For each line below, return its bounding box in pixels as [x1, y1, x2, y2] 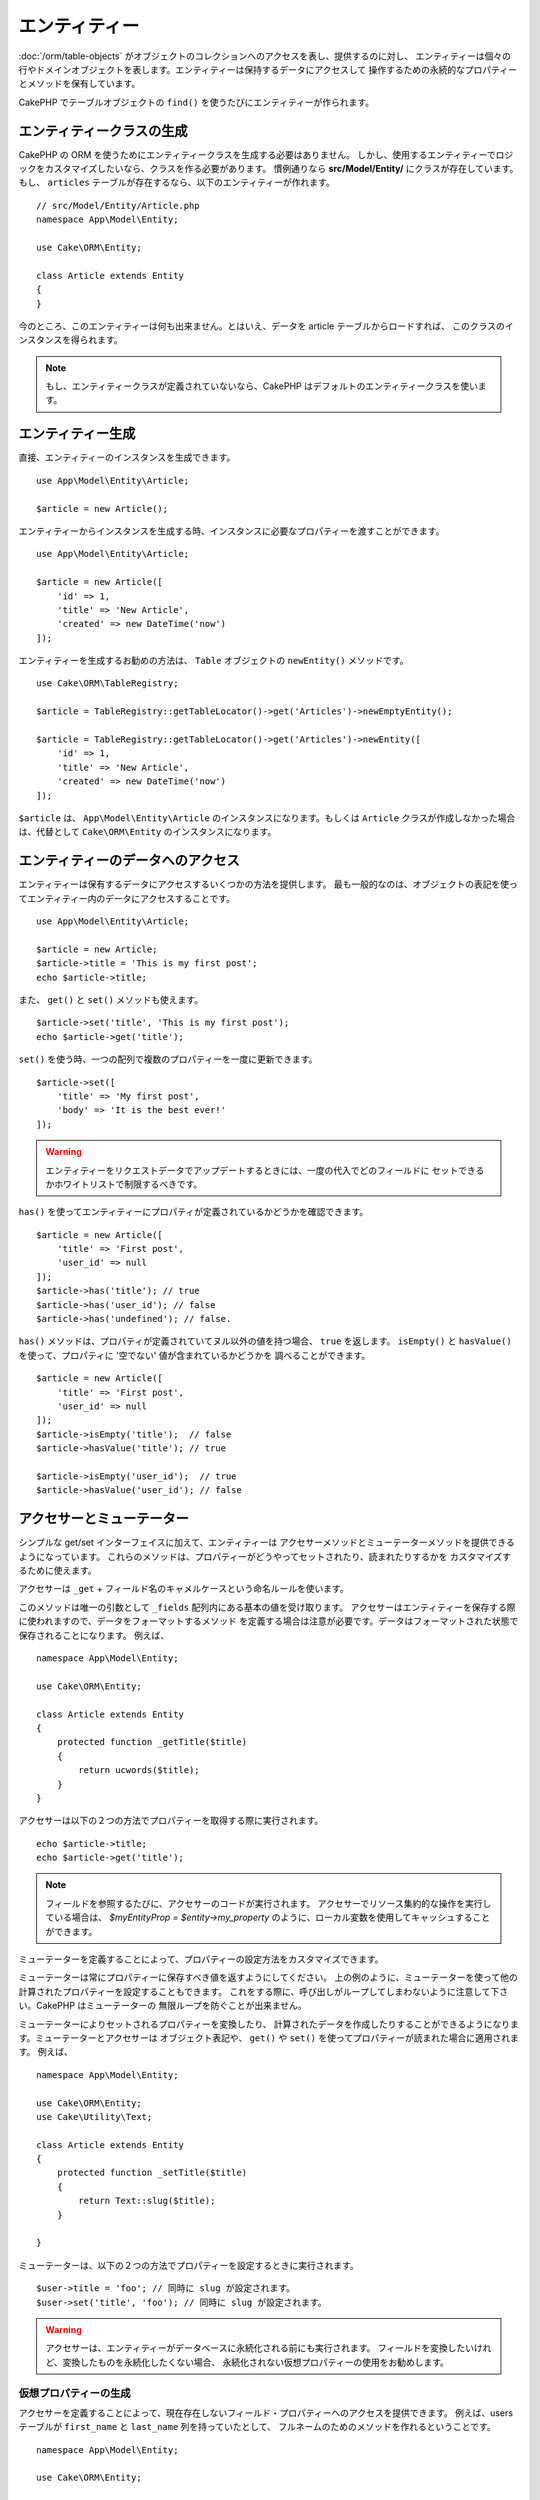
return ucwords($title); [78, 1765, 200, 1776]
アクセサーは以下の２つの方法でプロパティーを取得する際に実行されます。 [18, 1815, 324, 1827]
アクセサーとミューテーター [18, 1510, 189, 1527]
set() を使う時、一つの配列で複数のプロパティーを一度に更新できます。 [18, 1053, 318, 1065]
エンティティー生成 [18, 425, 136, 442]
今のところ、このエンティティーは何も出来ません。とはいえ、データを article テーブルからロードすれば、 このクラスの [18, 320, 505, 332]
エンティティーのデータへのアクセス [18, 852, 240, 869]
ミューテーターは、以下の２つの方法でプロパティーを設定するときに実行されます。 [18, 2259, 359, 2271]
